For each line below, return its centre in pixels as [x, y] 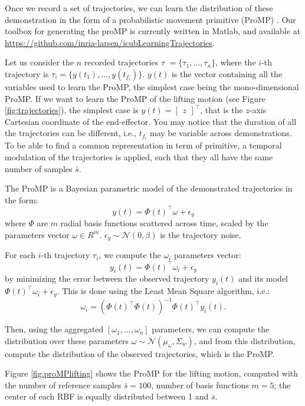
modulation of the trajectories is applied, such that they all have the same [139, 157]
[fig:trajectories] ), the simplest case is [72, 110]
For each [20, 255]
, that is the [222, 110]
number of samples [39, 168]
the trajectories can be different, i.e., [71, 133]
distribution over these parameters [67, 340]
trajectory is [27, 73]
